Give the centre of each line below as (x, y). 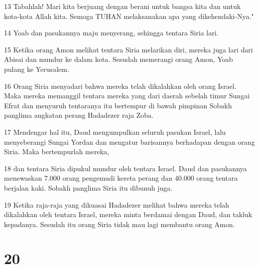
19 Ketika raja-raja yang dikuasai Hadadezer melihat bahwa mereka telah (117, 204)
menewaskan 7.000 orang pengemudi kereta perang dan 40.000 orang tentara (121, 178)
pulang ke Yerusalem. (37, 69)
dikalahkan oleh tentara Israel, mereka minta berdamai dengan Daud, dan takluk (128, 214)
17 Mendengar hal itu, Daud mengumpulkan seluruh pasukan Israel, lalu (115, 132)
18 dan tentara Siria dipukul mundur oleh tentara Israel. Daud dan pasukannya (126, 168)
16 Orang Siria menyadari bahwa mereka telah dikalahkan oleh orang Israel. (120, 86)
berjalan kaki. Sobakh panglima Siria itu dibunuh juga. (88, 187)
